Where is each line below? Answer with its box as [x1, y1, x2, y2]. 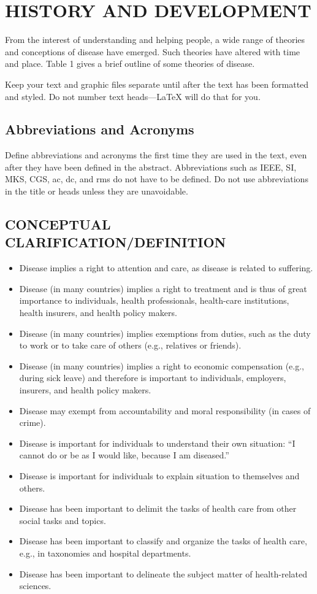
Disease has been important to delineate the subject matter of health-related [19, 567, 308, 580]
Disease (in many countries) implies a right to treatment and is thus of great [19, 282, 307, 295]
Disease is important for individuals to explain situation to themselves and [19, 469, 300, 482]
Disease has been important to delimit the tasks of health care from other [19, 502, 297, 515]
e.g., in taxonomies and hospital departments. [19, 546, 191, 559]
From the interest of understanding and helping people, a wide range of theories [5, 33, 305, 46]
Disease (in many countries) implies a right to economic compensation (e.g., [19, 359, 304, 372]
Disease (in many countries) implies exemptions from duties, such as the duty [19, 326, 311, 339]
